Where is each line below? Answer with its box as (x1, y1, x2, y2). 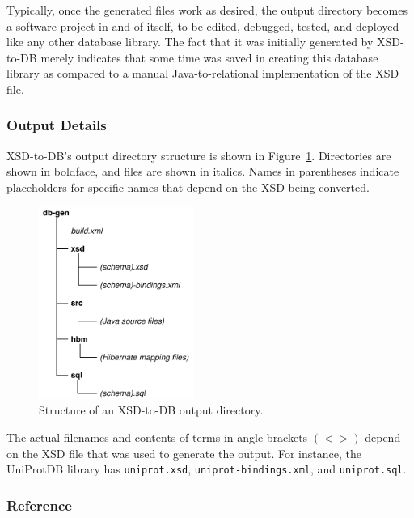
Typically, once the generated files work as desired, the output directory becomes (6, 2, 408, 18)
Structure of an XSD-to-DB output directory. (39, 401, 264, 418)
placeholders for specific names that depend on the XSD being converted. (6, 178, 370, 195)
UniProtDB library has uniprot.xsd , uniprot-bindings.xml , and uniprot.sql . (6, 461, 407, 478)
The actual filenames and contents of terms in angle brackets (6, 428, 308, 445)
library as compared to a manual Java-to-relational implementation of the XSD (6, 65, 399, 82)
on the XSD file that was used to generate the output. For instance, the (6, 444, 361, 461)
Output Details (6, 115, 107, 135)
